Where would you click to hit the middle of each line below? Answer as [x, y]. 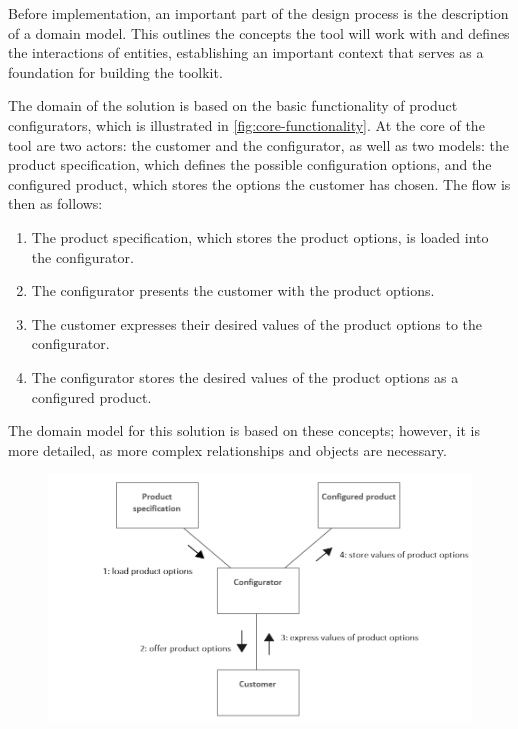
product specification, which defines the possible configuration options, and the [250, 164]
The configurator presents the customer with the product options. [233, 290]
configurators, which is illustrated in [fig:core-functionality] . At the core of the [246, 124]
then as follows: [55, 203]
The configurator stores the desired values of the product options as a [245, 376]
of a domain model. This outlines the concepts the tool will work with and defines [259, 32]
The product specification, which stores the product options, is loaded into [260, 236]
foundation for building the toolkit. [115, 71]
